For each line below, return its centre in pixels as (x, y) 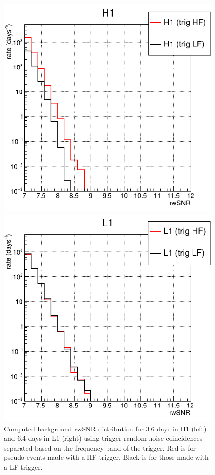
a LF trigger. (23, 467)
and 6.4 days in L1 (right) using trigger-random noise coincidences (103, 438)
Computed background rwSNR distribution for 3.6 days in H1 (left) (105, 428)
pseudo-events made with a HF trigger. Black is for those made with (106, 457)
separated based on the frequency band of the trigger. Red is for (100, 447)
